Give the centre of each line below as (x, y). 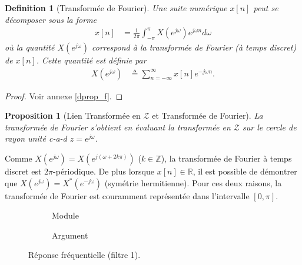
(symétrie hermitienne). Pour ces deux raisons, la (193, 182)
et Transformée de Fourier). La (208, 115)
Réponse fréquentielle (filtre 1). (84, 255)
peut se (266, 8)
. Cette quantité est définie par (91, 60)
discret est (23, 171)
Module (65, 215)
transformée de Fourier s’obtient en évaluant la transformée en (118, 127)
